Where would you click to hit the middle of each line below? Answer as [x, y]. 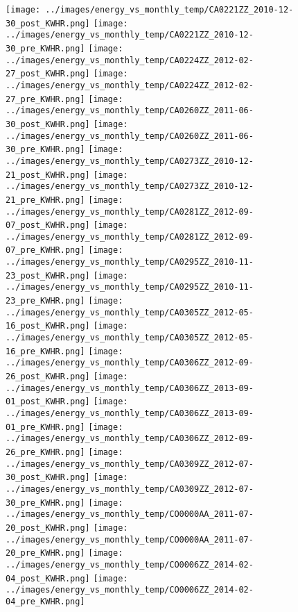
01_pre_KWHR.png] [45, 427]
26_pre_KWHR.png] [45, 452]
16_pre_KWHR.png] [45, 351]
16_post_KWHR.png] [48, 326]
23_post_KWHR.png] [48, 275]
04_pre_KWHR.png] [45, 601]
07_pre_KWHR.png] [45, 250]
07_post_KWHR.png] [48, 225]
